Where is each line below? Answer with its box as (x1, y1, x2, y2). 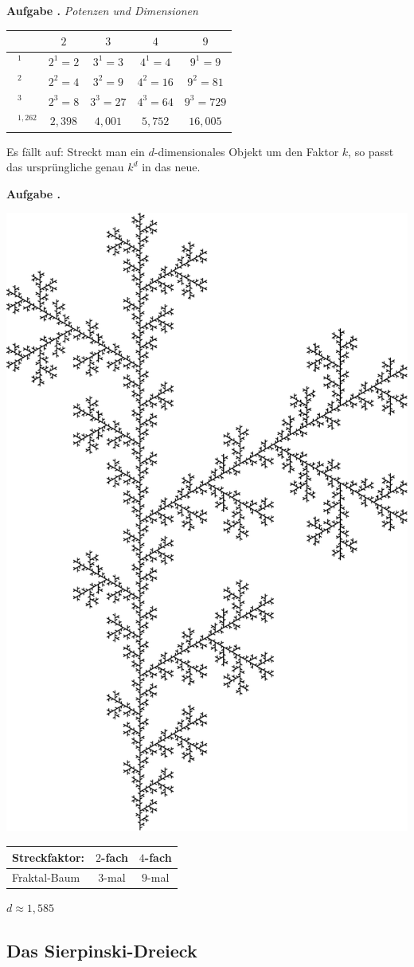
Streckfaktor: (12, 848, 85, 865)
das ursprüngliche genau (6, 159, 124, 175)
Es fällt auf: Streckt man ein (6, 143, 145, 159)
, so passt (348, 143, 394, 159)
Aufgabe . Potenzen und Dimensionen (6, 2, 198, 18)
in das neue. (142, 159, 201, 175)
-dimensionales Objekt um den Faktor (154, 143, 339, 159)
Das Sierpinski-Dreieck (6, 938, 197, 963)
